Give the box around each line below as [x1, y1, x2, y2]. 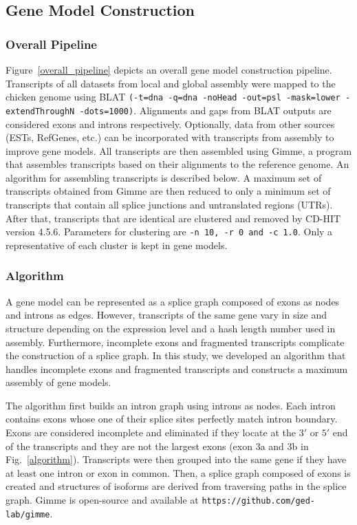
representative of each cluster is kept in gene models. [6, 237, 228, 252]
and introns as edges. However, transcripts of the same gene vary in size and [6, 308, 327, 322]
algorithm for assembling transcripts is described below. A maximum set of [6, 170, 322, 184]
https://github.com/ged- [202, 496, 316, 506]
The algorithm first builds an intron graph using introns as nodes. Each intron [6, 398, 336, 412]
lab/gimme [6, 509, 50, 519]
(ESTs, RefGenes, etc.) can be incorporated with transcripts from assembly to [6, 130, 334, 144]
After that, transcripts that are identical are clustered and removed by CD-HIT [6, 211, 341, 225]
